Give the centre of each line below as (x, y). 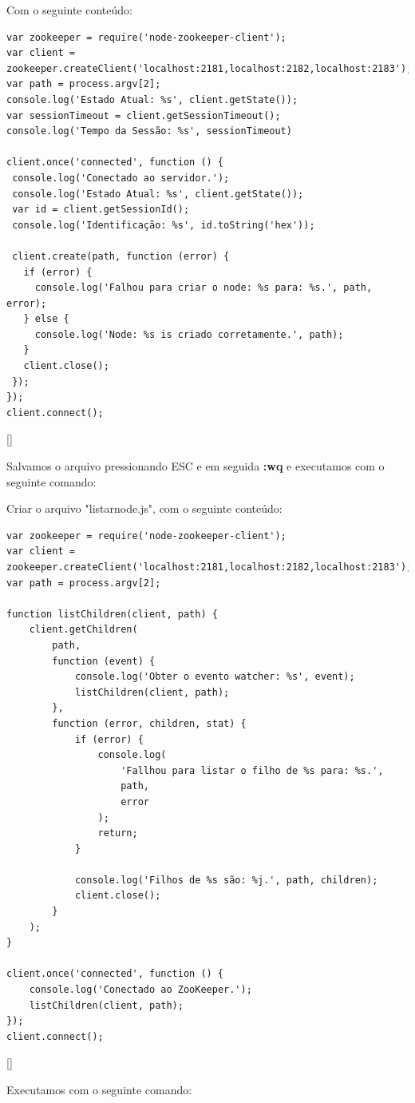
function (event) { (104, 661)
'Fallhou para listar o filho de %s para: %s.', (252, 770)
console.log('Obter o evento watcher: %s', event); (215, 677)
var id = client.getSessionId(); (101, 210)
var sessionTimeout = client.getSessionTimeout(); (144, 115)
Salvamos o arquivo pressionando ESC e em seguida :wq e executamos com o (196, 466)
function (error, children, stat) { (149, 723)
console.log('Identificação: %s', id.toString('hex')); (164, 225)
